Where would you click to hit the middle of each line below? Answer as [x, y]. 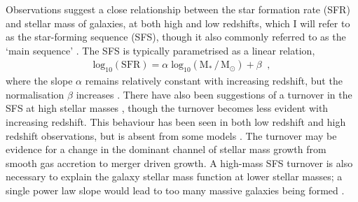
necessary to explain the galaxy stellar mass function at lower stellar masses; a [174, 176]
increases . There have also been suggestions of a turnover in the [214, 94]
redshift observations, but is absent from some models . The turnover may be [171, 135]
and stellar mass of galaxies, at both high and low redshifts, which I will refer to [178, 23]
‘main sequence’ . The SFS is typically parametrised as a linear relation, [160, 50]
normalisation [35, 94]
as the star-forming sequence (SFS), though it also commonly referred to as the [176, 37]
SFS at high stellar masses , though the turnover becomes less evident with [167, 108]
